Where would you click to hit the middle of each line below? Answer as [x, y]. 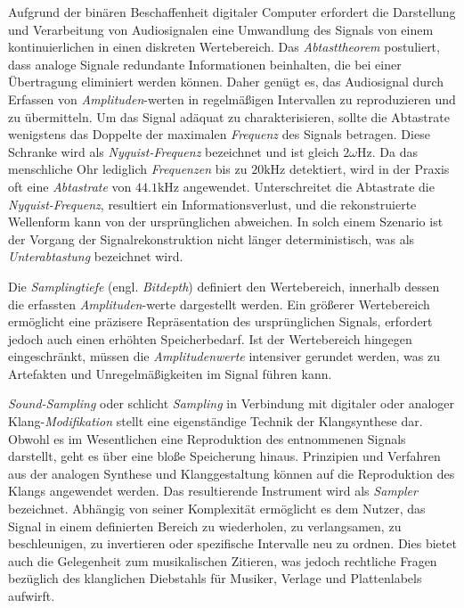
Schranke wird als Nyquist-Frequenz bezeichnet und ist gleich [174, 151]
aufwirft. [32, 596]
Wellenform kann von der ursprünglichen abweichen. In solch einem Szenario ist [226, 222]
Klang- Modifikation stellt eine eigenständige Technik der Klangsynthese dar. [216, 421]
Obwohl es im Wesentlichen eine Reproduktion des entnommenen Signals [207, 438]
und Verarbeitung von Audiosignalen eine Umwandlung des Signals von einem [221, 29]
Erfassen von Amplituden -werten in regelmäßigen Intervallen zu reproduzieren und [232, 99]
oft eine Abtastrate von [70, 186]
